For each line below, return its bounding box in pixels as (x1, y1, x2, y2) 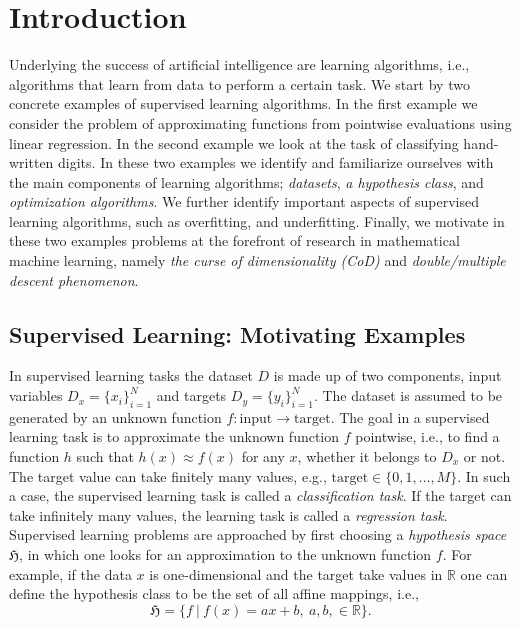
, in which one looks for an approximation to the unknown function (19, 544, 432, 564)
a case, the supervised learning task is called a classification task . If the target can (9, 485, 512, 506)
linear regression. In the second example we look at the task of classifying (9, 132, 459, 153)
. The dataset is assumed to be (313, 385, 503, 406)
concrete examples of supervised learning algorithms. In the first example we (9, 93, 478, 114)
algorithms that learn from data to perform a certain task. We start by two (9, 73, 470, 94)
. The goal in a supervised (330, 406, 490, 427)
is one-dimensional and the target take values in (149, 563, 443, 584)
